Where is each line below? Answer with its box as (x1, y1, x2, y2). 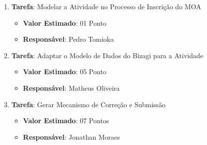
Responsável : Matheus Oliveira (23, 82, 120, 93)
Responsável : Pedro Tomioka (23, 34, 114, 44)
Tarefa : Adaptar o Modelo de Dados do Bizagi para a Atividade (11, 50, 203, 60)
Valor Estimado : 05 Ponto (23, 66, 106, 77)
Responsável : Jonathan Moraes (23, 131, 120, 142)
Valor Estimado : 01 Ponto (23, 17, 106, 28)
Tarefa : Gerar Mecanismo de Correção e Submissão (11, 99, 166, 109)
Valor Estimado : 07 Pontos (23, 115, 109, 126)
